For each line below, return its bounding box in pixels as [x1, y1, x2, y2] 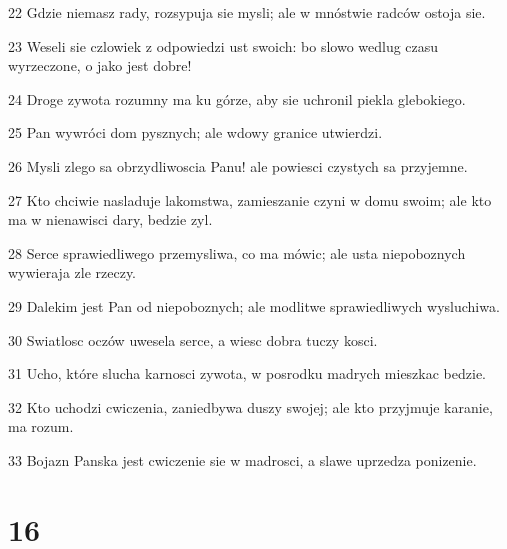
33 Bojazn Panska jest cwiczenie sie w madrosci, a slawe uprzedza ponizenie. [8, 449, 477, 470]
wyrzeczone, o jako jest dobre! [8, 55, 192, 76]
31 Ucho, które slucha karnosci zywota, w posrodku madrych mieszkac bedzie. [8, 363, 486, 384]
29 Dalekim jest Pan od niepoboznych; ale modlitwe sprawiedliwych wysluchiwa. [8, 295, 500, 316]
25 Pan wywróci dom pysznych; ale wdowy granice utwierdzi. [8, 122, 383, 143]
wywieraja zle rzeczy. [8, 262, 137, 283]
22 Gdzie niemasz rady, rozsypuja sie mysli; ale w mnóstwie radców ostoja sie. [8, 2, 486, 22]
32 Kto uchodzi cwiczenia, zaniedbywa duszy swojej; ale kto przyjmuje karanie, [8, 396, 493, 417]
